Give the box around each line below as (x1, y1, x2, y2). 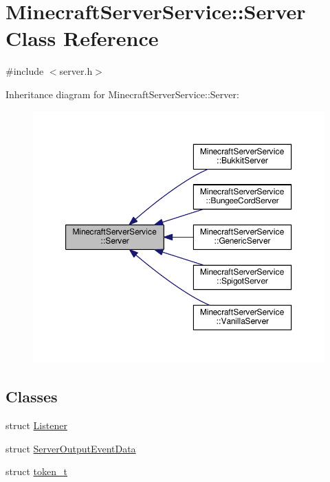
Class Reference (5, 24, 159, 52)
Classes (5, 386, 58, 407)
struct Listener (5, 417, 67, 432)
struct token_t (5, 464, 67, 479)
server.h (59, 64, 93, 78)
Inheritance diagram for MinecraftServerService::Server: (5, 87, 239, 101)
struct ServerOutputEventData (5, 441, 136, 455)
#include (5, 64, 44, 78)
